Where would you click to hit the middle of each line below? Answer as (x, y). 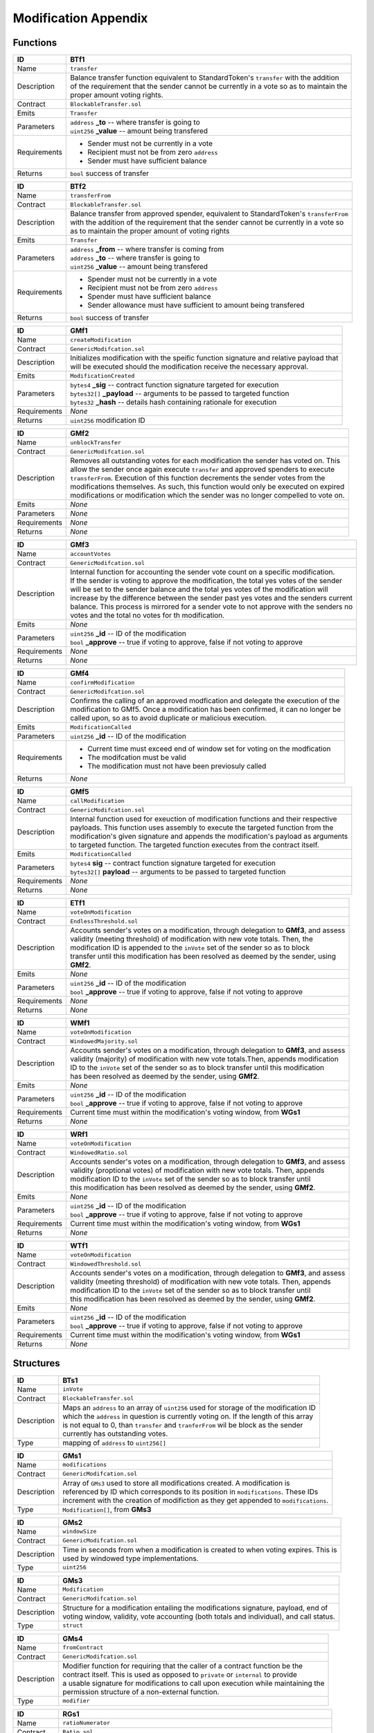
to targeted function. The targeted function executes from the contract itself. (195, 845)
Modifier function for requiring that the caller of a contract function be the (183, 1666)
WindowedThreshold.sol (106, 1264)
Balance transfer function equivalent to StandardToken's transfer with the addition (205, 78)
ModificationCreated (103, 375)
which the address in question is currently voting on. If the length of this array (188, 1416)
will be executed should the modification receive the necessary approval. (189, 367)
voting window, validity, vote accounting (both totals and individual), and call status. (199, 1617)
